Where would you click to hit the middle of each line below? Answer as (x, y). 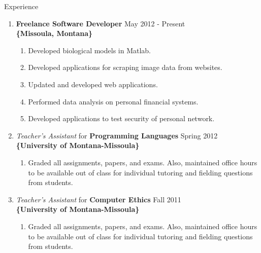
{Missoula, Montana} (54, 33)
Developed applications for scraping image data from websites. (125, 67)
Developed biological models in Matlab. (89, 50)
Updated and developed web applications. (93, 84)
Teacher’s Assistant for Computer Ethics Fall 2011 (99, 199)
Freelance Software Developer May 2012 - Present (101, 23)
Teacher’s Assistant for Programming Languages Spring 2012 (117, 135)
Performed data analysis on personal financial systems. (113, 101)
